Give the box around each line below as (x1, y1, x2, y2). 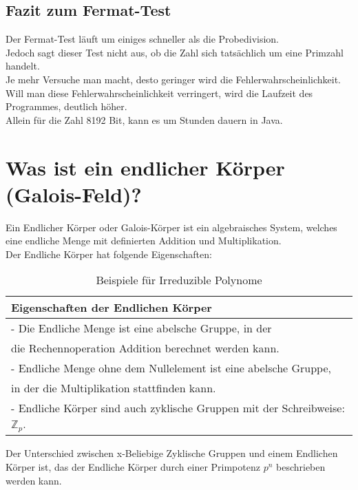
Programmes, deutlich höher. (6, 99, 127, 114)
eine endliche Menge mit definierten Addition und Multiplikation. (6, 233, 282, 248)
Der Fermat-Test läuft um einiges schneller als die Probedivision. (6, 32, 280, 46)
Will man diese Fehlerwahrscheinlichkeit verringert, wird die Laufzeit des (6, 85, 313, 100)
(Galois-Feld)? (6, 180, 142, 208)
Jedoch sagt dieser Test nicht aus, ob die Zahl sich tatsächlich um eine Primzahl (6, 45, 344, 59)
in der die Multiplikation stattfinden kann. (11, 380, 216, 396)
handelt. (6, 58, 40, 73)
